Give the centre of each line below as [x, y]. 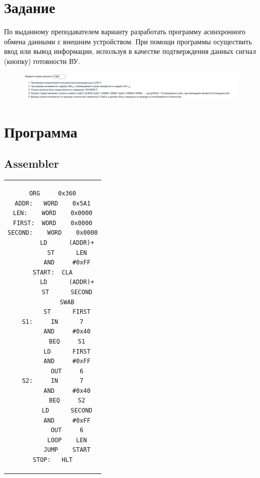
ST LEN [67, 253]
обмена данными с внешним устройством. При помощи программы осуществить [128, 41]
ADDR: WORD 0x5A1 [53, 203]
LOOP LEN [67, 440]
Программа [41, 131]
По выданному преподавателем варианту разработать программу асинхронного [125, 31]
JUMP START [67, 450]
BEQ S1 [67, 341]
